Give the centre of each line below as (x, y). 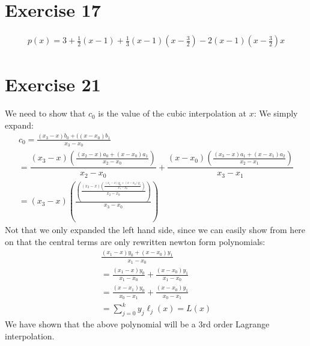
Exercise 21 (53, 84)
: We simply (276, 113)
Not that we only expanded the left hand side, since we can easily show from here (155, 230)
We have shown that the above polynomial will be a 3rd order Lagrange (137, 324)
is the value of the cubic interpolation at (172, 113)
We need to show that (45, 113)
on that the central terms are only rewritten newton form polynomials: (135, 241)
